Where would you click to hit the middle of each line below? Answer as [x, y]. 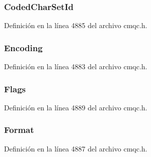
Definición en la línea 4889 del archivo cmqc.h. [76, 107]
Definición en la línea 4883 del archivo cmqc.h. [76, 66]
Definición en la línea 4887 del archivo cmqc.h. [76, 148]
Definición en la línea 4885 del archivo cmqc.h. [76, 25]
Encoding [23, 47]
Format [19, 130]
